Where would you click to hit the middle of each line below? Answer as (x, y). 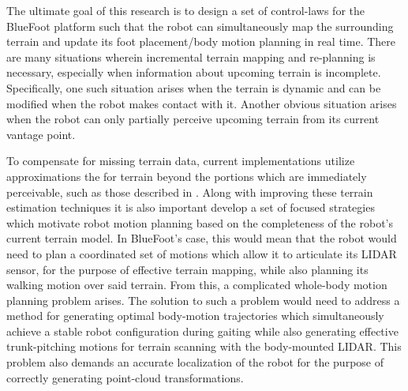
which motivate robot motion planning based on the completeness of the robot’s (200, 222)
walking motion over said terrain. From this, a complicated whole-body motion (197, 285)
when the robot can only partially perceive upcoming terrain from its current (193, 119)
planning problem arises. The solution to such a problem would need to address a (203, 300)
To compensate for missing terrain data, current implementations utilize (181, 161)
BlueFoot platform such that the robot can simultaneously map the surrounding (200, 26)
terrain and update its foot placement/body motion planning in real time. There (201, 41)
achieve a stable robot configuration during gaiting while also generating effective (202, 331)
